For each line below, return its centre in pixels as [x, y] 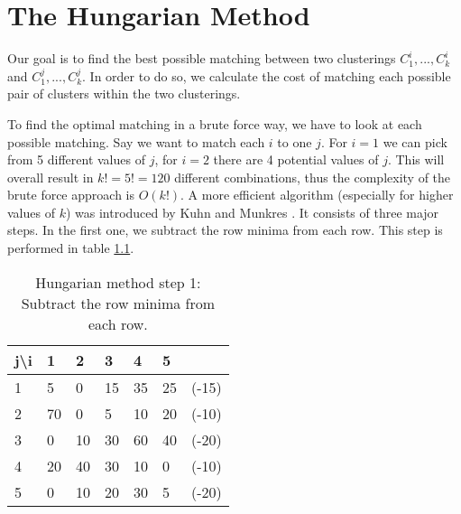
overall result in [51, 177]
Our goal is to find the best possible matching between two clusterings [202, 58]
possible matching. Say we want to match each [136, 141]
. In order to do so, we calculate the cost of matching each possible [267, 75]
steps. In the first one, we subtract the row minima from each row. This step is [225, 230]
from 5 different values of [76, 159]
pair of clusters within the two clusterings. [124, 93]
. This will [416, 159]
